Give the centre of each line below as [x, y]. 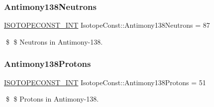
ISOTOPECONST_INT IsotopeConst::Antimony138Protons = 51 [105, 82]
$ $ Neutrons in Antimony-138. [54, 41]
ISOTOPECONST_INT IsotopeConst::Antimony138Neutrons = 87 [107, 25]
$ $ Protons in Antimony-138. [52, 99]
